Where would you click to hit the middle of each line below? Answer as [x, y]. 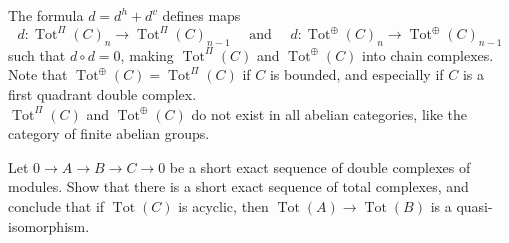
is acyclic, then [223, 206]
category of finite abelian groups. [109, 133]
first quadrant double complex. [102, 94]
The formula [46, 15]
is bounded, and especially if [356, 74]
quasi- [474, 206]
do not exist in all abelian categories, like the [329, 113]
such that [37, 54]
